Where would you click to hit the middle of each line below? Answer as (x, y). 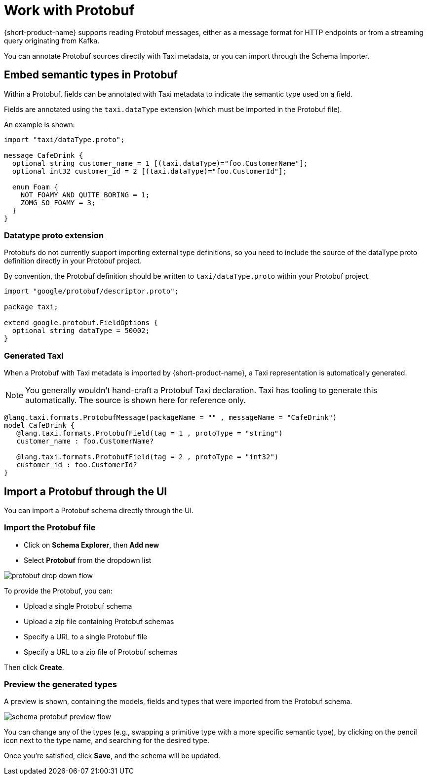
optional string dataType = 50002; (81, 331)
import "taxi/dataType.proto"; (64, 139)
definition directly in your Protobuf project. (73, 261)
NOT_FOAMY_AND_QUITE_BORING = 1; (85, 195)
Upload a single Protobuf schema (78, 606)
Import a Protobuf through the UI (86, 491)
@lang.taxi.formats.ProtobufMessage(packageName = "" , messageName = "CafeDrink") (171, 418)
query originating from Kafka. (52, 40)
